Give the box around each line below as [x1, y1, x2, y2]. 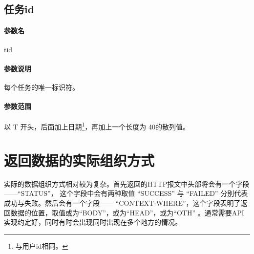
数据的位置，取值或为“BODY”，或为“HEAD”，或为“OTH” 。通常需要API [10, 207, 244, 217]
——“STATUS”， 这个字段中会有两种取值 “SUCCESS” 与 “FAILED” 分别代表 [4, 188, 248, 198]
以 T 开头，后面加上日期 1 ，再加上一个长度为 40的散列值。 [4, 120, 190, 132]
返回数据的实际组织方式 [4, 150, 155, 170]
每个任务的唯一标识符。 [4, 82, 79, 92]
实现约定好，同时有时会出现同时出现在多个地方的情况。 [4, 217, 182, 227]
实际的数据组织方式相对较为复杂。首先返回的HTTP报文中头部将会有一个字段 [4, 178, 250, 189]
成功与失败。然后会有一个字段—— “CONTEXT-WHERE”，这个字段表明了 [4, 197, 241, 208]
